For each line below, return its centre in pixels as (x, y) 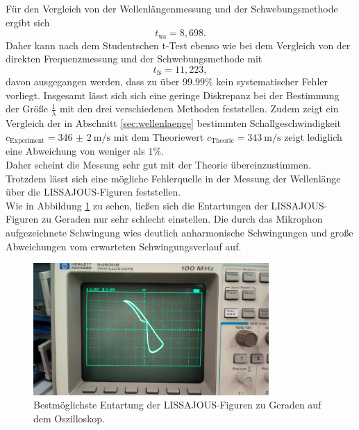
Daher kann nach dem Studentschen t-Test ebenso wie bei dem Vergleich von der (178, 45)
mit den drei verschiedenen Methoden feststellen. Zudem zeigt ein (199, 109)
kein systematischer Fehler (272, 81)
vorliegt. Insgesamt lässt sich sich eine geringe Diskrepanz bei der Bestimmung (173, 95)
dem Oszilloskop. (69, 419)
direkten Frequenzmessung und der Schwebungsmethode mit (134, 59)
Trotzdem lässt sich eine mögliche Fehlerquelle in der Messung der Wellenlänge (173, 178)
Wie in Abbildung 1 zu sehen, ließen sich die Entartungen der (137, 205)
